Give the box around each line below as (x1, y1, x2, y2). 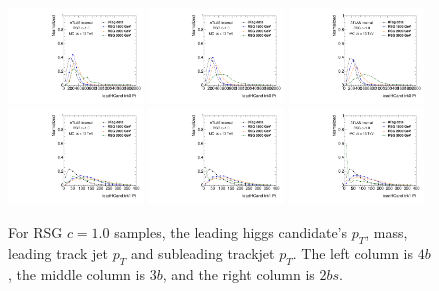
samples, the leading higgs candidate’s (114, 221, 348, 242)
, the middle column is (8, 263, 145, 284)
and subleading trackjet (130, 242, 275, 263)
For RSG (8, 221, 63, 242)
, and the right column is (162, 263, 315, 284)
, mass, (365, 221, 408, 242)
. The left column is (292, 242, 413, 263)
